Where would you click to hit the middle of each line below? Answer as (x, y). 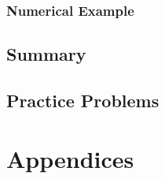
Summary (46, 54)
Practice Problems (83, 101)
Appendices (70, 158)
